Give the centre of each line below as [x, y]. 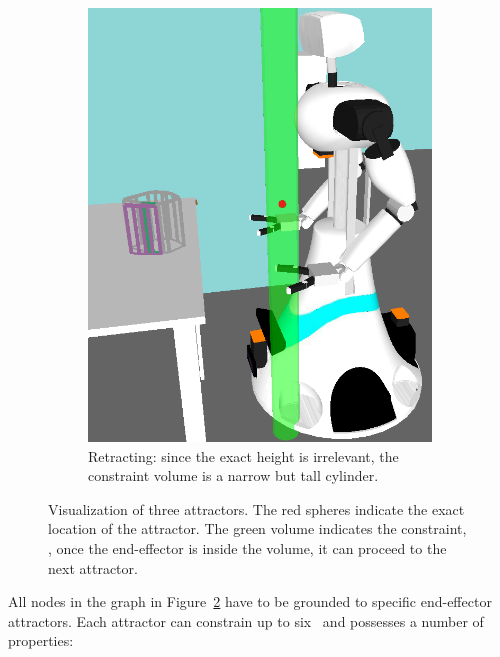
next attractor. [93, 567]
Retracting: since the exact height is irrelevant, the [243, 455]
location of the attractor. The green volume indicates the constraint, [257, 528]
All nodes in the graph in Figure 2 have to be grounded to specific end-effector [250, 601]
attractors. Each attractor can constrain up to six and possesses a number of [246, 620]
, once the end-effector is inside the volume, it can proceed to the [247, 547]
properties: [41, 640]
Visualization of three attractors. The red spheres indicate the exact [256, 508]
